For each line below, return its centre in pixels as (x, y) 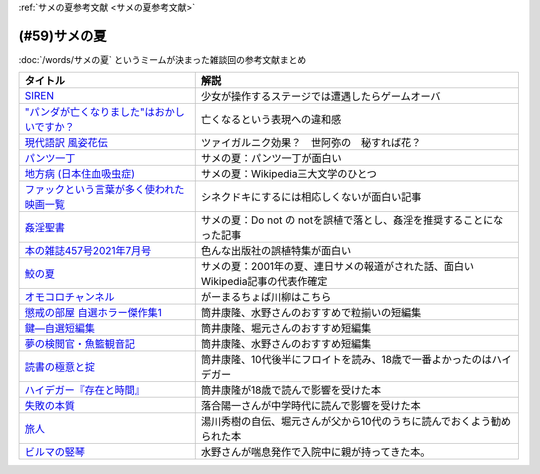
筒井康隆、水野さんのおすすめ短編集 (286, 344)
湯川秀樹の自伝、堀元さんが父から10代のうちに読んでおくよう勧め (356, 422)
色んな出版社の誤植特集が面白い (276, 251)
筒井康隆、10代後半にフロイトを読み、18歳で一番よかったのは (346, 360)
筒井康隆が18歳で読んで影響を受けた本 (291, 390)
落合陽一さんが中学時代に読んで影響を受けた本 (310, 406)
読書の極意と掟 (59, 367)
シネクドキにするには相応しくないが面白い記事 (311, 197)
